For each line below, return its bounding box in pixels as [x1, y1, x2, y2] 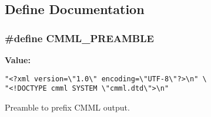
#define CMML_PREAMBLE [5, 30, 154, 45]
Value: [5, 54, 31, 66]
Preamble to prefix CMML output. [5, 101, 130, 113]
